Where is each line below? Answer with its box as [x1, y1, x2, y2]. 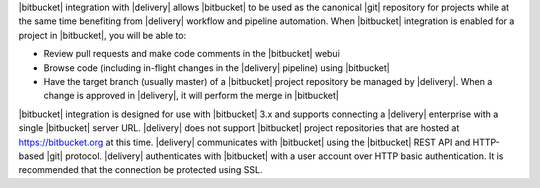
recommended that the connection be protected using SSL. [18, 164, 263, 176]
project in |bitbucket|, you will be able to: [18, 29, 187, 41]
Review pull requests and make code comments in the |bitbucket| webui [43, 48, 340, 60]
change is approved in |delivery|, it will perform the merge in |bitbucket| [43, 90, 339, 102]
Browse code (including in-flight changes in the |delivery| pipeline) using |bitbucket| [43, 61, 390, 74]
